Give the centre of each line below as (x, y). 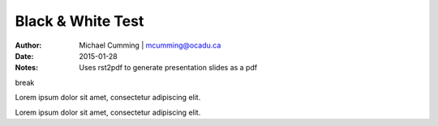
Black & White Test (79, 21)
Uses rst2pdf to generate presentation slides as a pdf (168, 68)
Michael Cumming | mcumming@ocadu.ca (150, 45)
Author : (28, 45)
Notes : (27, 68)
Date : (24, 56)
